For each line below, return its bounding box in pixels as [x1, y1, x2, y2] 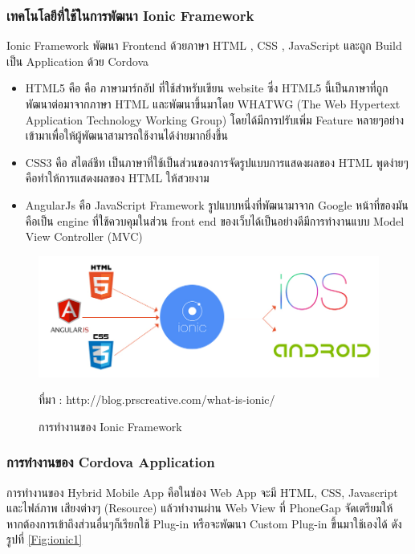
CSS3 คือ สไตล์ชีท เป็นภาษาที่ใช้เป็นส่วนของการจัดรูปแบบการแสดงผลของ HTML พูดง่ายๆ [25, 153, 409, 170]
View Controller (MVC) [25, 228, 143, 245]
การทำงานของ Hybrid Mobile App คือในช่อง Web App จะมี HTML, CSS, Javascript [6, 483, 398, 500]
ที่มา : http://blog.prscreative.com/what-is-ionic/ [39, 391, 275, 408]
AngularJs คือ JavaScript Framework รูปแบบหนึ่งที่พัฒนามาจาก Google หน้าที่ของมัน [25, 196, 409, 213]
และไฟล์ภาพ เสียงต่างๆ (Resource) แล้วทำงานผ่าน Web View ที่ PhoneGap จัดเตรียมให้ [6, 499, 393, 516]
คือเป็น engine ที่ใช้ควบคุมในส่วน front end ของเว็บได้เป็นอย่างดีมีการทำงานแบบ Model [25, 212, 405, 229]
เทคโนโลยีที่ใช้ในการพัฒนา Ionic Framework [6, 5, 254, 25]
